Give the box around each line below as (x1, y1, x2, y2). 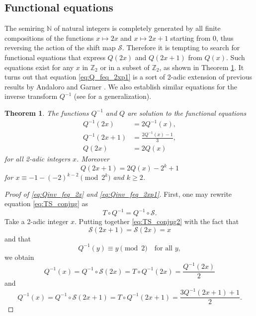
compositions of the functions (4, 32, 94, 43)
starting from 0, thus (170, 32, 234, 43)
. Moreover (77, 153, 109, 163)
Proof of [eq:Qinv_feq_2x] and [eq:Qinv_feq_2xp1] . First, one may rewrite (4, 188, 232, 199)
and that (4, 233, 31, 243)
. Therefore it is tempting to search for (122, 42, 240, 53)
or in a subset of (100, 62, 150, 72)
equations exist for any (4, 62, 74, 72)
